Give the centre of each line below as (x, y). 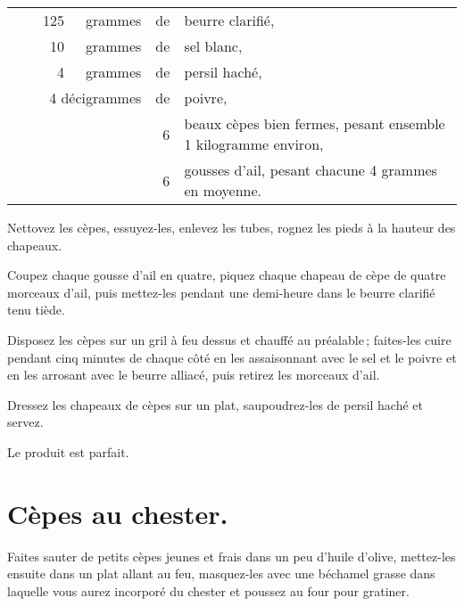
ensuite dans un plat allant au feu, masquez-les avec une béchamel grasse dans (221, 573)
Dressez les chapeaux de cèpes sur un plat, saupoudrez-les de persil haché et (215, 404)
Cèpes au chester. (118, 513)
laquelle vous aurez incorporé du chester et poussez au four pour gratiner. (208, 590)
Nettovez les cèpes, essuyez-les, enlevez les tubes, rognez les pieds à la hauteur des (232, 227)
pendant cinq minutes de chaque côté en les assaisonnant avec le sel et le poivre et (232, 357)
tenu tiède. (36, 310)
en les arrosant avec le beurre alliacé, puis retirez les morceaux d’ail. (194, 375)
